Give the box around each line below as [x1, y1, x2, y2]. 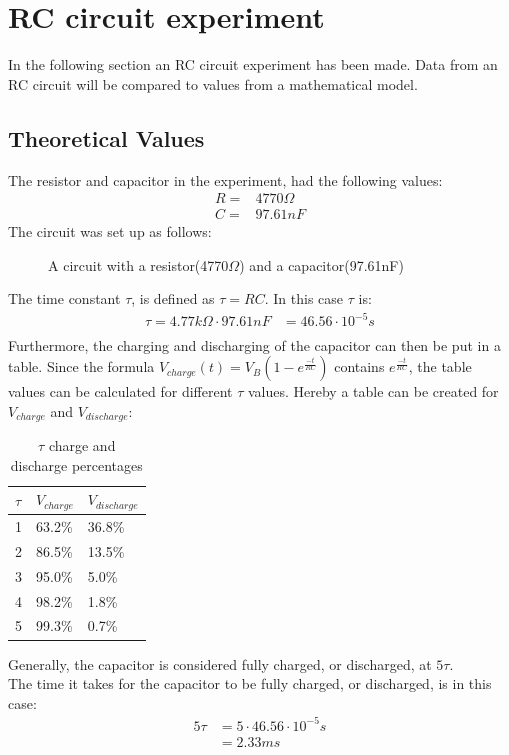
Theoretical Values [8, 122, 205, 153]
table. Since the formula [8, 356, 155, 377]
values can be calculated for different [8, 381, 233, 402]
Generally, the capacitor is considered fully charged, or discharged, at [8, 653, 432, 674]
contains [334, 356, 385, 377]
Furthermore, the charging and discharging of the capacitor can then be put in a [8, 334, 501, 355]
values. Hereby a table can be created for [247, 381, 499, 402]
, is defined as [131, 288, 215, 309]
